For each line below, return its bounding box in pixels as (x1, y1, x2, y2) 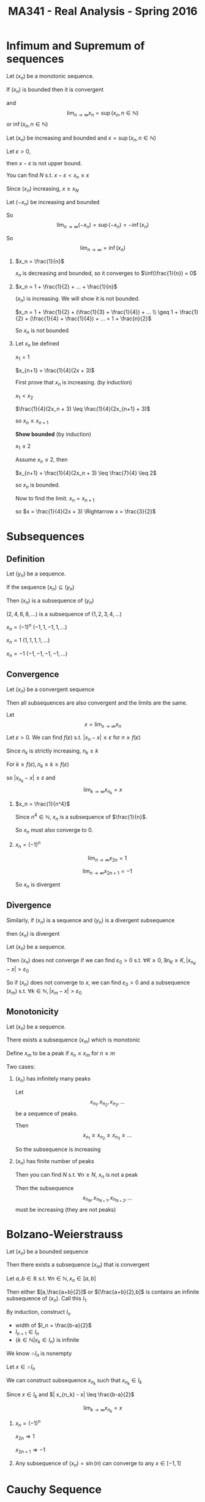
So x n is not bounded (15, 326, 69, 336)
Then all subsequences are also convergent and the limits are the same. (6, 699, 188, 706)
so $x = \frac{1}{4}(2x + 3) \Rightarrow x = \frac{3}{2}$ (15, 508, 156, 515)
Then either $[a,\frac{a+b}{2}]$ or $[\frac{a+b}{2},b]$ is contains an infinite (6, 1288, 199, 1295)
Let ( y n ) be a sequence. (6, 570, 66, 579)
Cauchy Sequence (6, 1482, 102, 1496)
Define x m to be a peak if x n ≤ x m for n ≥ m (6, 1049, 115, 1058)
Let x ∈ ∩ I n (6, 1363, 35, 1372)
